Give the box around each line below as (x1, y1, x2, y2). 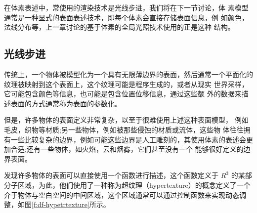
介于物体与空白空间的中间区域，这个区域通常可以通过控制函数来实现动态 (4, 189, 239, 200)
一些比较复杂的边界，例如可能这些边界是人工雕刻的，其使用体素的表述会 (10, 134, 246, 144)
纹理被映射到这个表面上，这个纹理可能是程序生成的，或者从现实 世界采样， (4, 79, 249, 89)
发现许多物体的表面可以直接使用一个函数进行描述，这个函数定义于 (4, 170, 218, 180)
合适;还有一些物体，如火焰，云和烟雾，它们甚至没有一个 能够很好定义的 (10, 144, 244, 154)
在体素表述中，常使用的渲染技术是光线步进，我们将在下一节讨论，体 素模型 (4, 2, 249, 12)
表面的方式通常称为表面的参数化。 (10, 98, 122, 108)
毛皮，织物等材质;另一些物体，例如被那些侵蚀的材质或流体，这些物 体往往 (4, 124, 244, 134)
